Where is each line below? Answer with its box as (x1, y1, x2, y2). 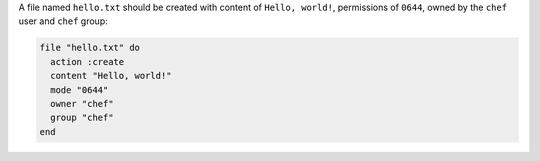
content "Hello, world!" (50, 70, 172, 82)
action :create (50, 56, 125, 67)
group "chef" (50, 112, 114, 124)
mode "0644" (50, 84, 109, 95)
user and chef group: (18, 15, 109, 27)
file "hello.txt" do (39, 42, 140, 54)
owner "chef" (50, 98, 114, 109)
